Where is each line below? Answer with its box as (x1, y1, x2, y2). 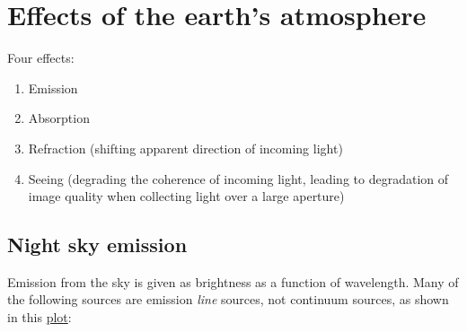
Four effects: (7, 48, 75, 67)
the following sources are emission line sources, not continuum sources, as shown (7, 290, 449, 309)
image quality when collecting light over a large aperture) (28, 187, 345, 205)
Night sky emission (7, 231, 188, 258)
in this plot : (7, 308, 72, 327)
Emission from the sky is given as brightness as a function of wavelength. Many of (7, 272, 459, 291)
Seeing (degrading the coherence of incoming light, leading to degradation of (28, 169, 449, 188)
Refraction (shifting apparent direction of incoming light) (28, 138, 343, 157)
